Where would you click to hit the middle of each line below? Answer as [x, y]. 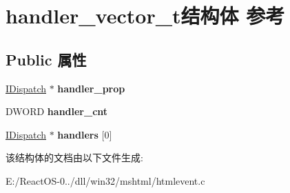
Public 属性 [46, 59]
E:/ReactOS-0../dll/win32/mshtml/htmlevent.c [105, 180]
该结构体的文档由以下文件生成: [74, 158]
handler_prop [91, 88]
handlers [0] [85, 134]
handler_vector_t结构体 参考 [145, 16]
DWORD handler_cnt [57, 111]
